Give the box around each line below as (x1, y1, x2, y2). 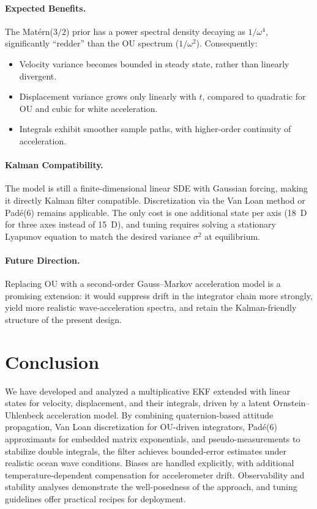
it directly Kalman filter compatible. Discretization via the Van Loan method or (5, 193, 305, 206)
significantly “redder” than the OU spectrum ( (5, 37, 179, 50)
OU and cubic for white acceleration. (19, 102, 158, 114)
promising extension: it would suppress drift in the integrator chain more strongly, (5, 289, 313, 302)
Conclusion (5, 349, 100, 374)
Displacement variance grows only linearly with (19, 90, 196, 103)
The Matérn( (5, 24, 53, 37)
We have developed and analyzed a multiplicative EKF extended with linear (5, 384, 291, 397)
